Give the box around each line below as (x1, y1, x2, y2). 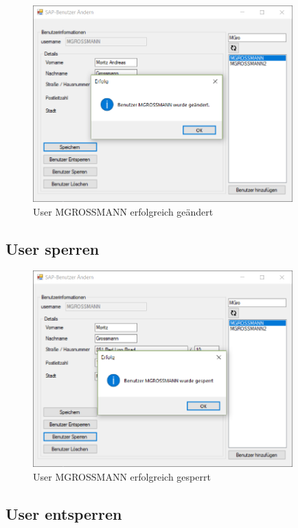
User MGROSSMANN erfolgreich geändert (33, 204, 214, 218)
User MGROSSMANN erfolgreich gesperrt (33, 470, 211, 484)
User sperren (5, 238, 100, 259)
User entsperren (5, 503, 122, 525)
